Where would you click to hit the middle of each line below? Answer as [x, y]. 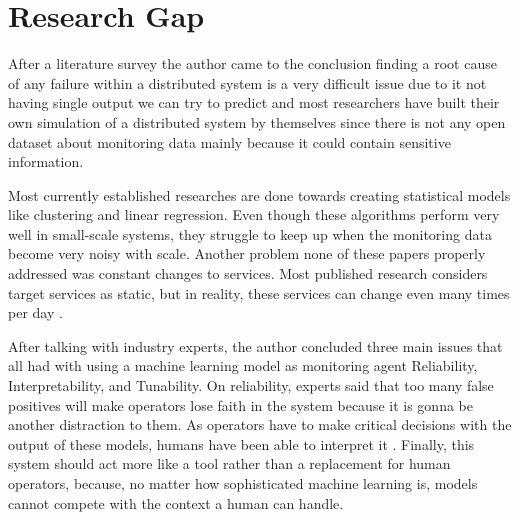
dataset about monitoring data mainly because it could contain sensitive [229, 141]
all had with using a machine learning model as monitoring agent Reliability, [243, 365]
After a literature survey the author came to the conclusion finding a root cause [252, 63]
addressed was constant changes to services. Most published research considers [248, 273]
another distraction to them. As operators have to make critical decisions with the [260, 424]
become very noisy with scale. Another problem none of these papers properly [247, 253]
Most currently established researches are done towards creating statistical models [259, 194]
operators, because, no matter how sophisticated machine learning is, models [243, 483]
